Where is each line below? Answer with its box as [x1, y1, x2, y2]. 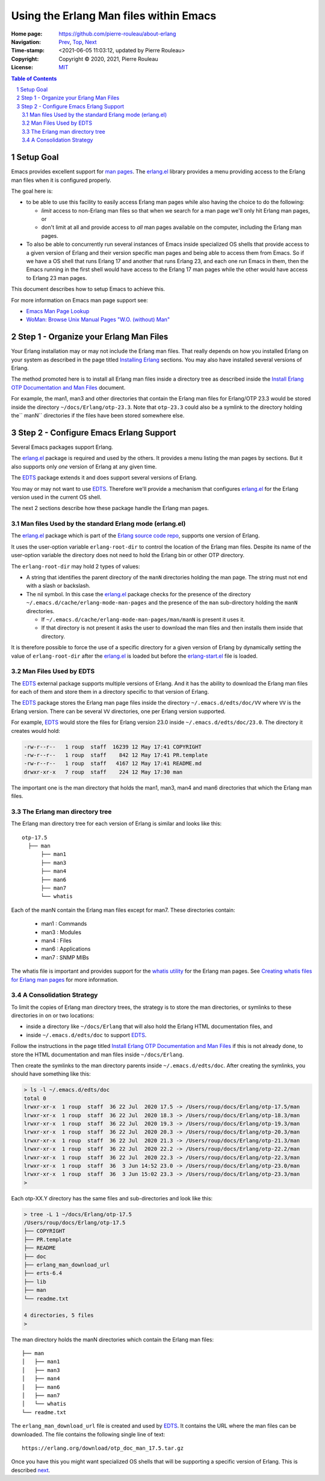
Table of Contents [11, 75, 57, 82]
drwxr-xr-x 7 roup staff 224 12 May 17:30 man [23, 769, 183, 775]
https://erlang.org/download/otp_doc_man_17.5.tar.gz [22, 1445, 184, 1451]
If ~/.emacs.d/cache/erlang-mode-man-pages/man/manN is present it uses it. [41, 616, 245, 623]
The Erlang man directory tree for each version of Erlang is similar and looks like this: [11, 820, 222, 828]
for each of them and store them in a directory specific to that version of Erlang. [11, 688, 209, 696]
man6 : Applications [41, 946, 91, 953]
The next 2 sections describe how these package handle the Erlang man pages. [11, 505, 209, 512]
